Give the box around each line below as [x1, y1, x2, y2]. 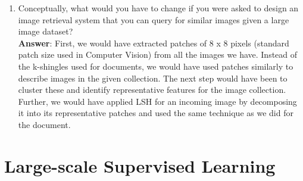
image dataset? [18, 25, 73, 38]
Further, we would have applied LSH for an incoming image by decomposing [18, 95, 297, 107]
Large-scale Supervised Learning [4, 153, 276, 177]
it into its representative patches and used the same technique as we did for [18, 107, 293, 119]
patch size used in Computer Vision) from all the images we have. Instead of [18, 48, 298, 61]
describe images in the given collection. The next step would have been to [18, 71, 288, 84]
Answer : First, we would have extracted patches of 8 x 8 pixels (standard [18, 36, 289, 49]
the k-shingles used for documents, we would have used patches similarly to [18, 60, 293, 72]
